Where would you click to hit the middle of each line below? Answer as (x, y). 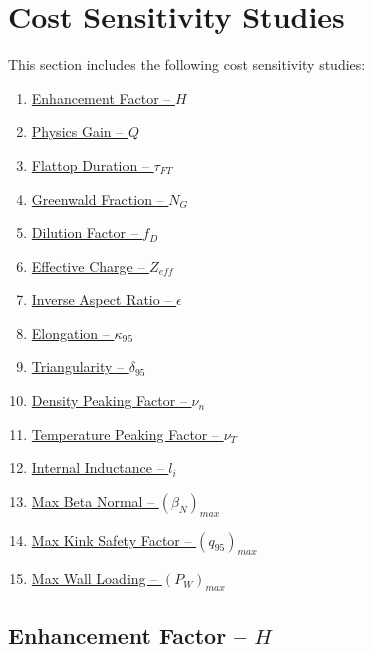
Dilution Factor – (84, 232)
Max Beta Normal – (93, 500)
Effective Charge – (88, 265)
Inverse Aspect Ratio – (101, 299)
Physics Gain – (77, 131)
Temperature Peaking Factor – (125, 433)
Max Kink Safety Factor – (111, 539)
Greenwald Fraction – (97, 198)
